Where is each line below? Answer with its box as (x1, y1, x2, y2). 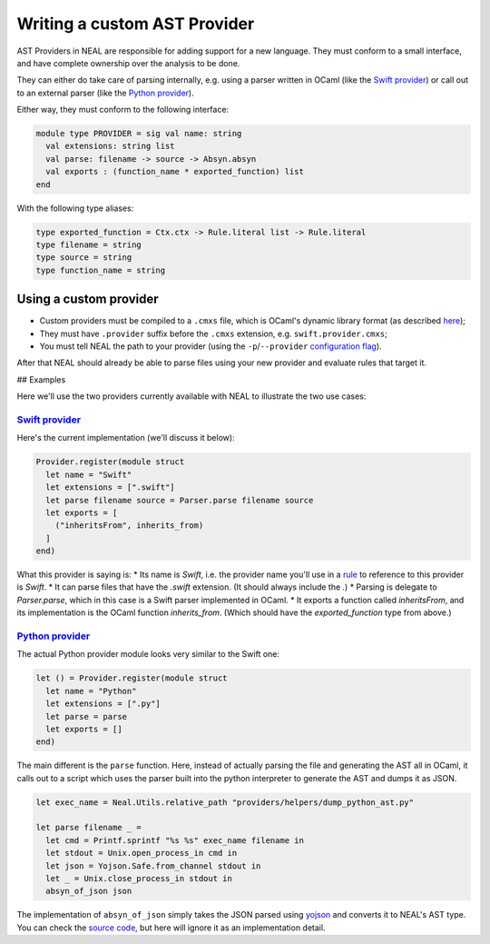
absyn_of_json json (45, 886, 132, 897)
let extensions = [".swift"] (45, 482, 176, 492)
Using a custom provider (16, 292, 159, 307)
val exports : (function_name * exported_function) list (45, 166, 304, 177)
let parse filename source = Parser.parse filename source (45, 495, 314, 505)
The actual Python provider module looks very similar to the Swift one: (16, 649, 280, 660)
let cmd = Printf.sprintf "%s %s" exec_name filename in (45, 835, 304, 845)
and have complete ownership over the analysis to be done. (16, 57, 240, 68)
